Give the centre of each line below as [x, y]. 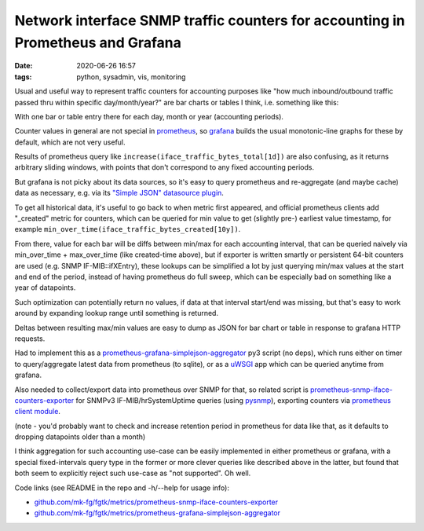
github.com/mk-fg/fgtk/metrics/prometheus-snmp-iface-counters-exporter [156, 502]
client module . [37, 412]
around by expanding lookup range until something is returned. [117, 313]
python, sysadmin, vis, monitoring [131, 77]
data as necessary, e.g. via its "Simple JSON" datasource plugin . [119, 193]
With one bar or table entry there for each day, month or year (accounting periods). [149, 116]
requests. [30, 339]
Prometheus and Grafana [98, 42]
